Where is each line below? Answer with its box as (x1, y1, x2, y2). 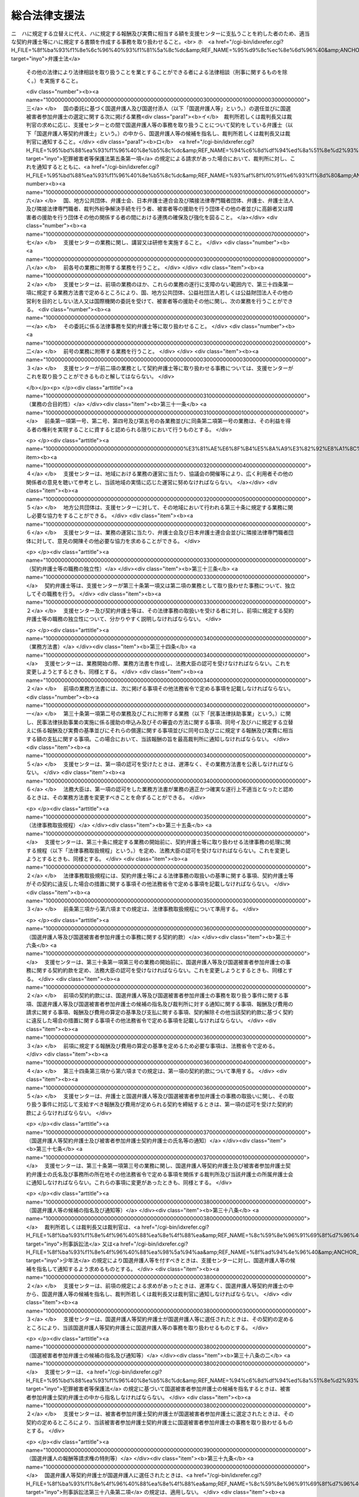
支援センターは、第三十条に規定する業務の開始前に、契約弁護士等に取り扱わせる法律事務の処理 (44, 838, 281, 846)
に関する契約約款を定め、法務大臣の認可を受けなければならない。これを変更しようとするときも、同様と (31, 967, 288, 974)
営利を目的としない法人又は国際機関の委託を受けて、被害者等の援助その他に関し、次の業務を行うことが (26, 297, 283, 305)
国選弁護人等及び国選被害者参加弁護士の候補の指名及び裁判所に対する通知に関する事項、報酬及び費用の (36, 1000, 293, 1007)
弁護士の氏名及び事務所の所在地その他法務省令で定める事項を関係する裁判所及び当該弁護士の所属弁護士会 (31, 1171, 293, 1178)
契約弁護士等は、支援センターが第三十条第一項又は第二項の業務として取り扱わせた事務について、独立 (44, 581, 296, 589)
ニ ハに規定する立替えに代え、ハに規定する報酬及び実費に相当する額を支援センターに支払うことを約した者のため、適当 (11, 30, 310, 37)
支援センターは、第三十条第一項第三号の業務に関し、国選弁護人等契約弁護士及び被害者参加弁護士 (44, 1162, 286, 1169)
